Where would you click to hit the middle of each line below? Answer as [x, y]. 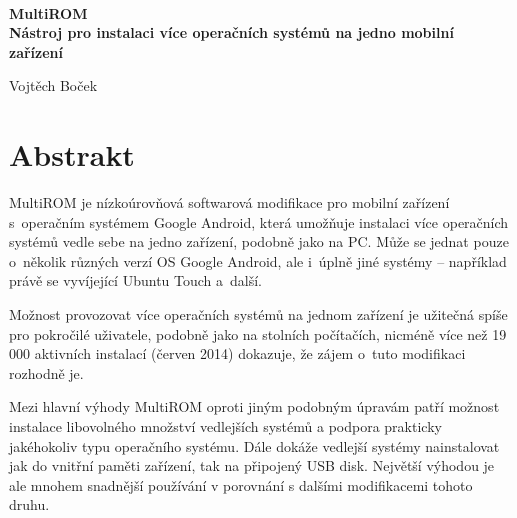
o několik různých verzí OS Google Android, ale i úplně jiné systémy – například [258, 260]
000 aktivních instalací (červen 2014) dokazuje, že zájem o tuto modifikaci [237, 353]
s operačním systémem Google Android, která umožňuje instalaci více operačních [259, 221]
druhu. [29, 504]
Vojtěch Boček [53, 85]
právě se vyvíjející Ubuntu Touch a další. [135, 280]
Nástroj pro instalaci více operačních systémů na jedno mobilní [231, 32]
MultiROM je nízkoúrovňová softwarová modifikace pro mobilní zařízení [229, 202]
